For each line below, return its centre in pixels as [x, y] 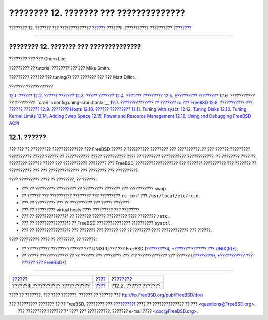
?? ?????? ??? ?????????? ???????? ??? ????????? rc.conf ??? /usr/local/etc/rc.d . [111, 195]
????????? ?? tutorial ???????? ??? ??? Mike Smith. [60, 68]
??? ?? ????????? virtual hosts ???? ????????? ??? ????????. [81, 210]
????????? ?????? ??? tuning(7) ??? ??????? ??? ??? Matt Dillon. [73, 77]
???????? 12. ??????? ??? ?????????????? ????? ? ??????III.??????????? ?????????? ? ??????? [100, 28]
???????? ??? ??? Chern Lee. [38, 59]
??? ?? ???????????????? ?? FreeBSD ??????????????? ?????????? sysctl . [97, 223]
